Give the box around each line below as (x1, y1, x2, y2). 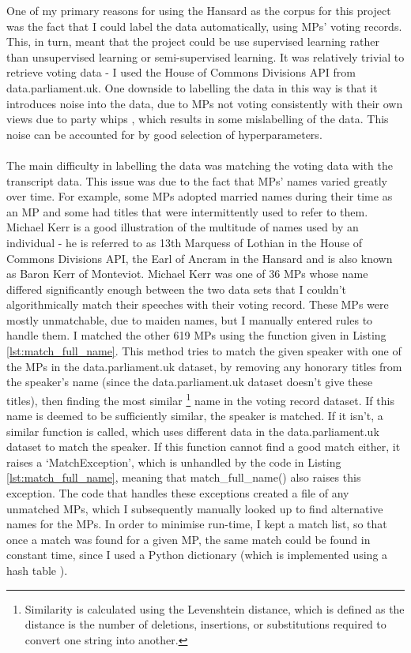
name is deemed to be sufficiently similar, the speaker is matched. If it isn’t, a (6, 407, 383, 424)
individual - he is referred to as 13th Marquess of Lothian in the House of (6, 234, 362, 250)
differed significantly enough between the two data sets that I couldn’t (6, 280, 346, 297)
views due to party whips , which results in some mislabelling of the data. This (6, 111, 389, 127)
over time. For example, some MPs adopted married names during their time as (6, 188, 393, 205)
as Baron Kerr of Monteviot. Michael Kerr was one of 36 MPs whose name (6, 265, 368, 282)
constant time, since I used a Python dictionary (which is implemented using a (6, 546, 388, 563)
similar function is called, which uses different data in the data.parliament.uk (6, 422, 379, 439)
